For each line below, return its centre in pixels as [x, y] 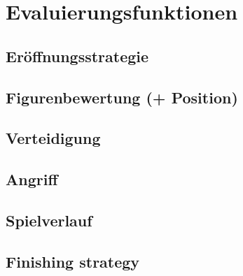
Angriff [32, 179]
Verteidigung [53, 138]
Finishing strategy [73, 261]
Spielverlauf [49, 220]
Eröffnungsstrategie [77, 56]
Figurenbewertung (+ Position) [122, 97]
